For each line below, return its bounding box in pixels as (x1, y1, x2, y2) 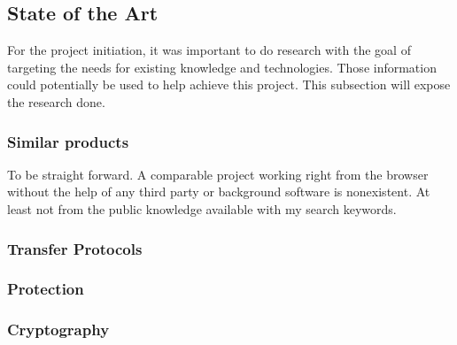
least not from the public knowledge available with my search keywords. (7, 199, 397, 218)
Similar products (7, 130, 129, 152)
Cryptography (7, 318, 110, 341)
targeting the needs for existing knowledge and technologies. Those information (7, 57, 437, 76)
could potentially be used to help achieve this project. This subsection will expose (7, 75, 451, 94)
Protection (7, 278, 84, 300)
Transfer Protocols (7, 237, 143, 259)
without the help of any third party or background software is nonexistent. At (7, 182, 430, 201)
